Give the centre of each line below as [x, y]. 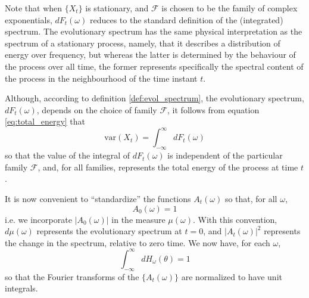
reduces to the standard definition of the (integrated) [186, 19]
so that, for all [251, 199]
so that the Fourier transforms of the [72, 276]
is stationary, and [117, 8]
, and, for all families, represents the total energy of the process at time [168, 167]
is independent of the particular [225, 155]
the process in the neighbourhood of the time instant [101, 78]
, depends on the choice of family [97, 109]
